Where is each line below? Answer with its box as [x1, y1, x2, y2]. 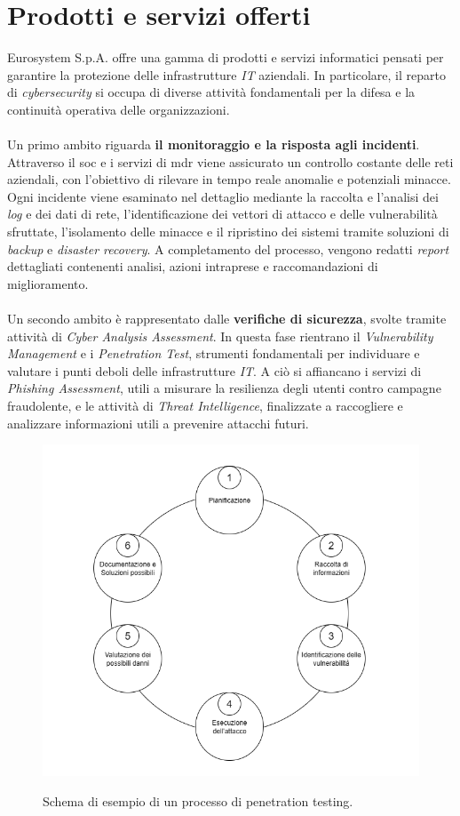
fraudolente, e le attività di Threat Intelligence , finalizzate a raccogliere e [7, 396, 403, 414]
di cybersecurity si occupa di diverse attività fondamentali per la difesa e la [7, 83, 416, 101]
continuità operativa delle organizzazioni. [7, 100, 230, 118]
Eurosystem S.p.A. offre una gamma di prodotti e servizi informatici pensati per [7, 48, 444, 67]
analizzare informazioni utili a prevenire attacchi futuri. [7, 413, 309, 432]
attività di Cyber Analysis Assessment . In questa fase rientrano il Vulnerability [7, 326, 433, 345]
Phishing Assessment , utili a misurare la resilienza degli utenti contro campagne [7, 379, 441, 397]
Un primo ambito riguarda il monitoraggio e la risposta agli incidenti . [7, 135, 420, 154]
